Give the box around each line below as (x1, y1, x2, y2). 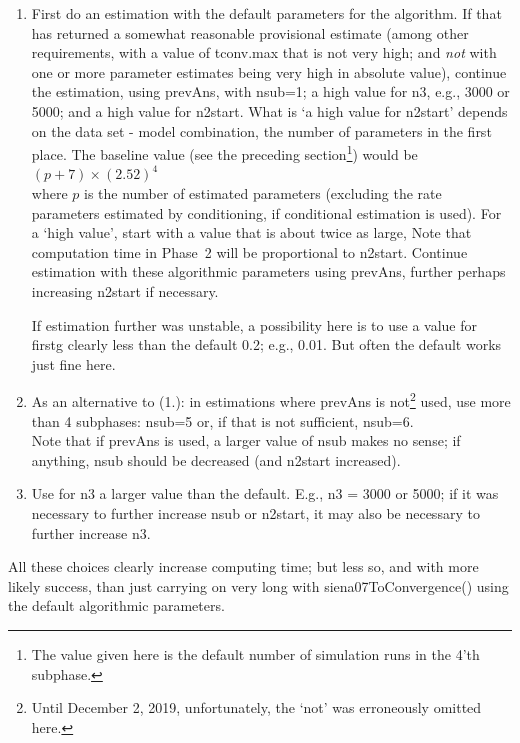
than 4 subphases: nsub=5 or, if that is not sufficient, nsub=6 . (31, 410, 414, 431)
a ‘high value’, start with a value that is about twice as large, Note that (31, 222, 472, 243)
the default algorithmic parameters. (8, 595, 225, 616)
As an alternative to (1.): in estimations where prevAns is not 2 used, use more (31, 388, 511, 411)
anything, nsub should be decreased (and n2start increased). (31, 449, 401, 470)
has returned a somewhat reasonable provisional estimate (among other (31, 22, 469, 43)
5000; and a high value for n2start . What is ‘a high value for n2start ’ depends (31, 100, 508, 121)
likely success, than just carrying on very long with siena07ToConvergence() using (8, 575, 509, 596)
